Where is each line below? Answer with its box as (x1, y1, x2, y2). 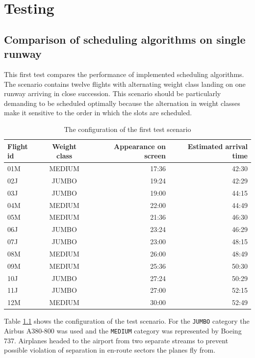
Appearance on (114, 141, 166, 151)
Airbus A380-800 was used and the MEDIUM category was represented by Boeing (4, 326, 242, 335)
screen (144, 151, 166, 161)
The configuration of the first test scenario (64, 124, 191, 134)
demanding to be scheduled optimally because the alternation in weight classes (4, 98, 240, 108)
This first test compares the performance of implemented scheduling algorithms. (4, 69, 244, 79)
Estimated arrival (187, 141, 248, 151)
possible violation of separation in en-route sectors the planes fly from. (4, 345, 216, 355)
